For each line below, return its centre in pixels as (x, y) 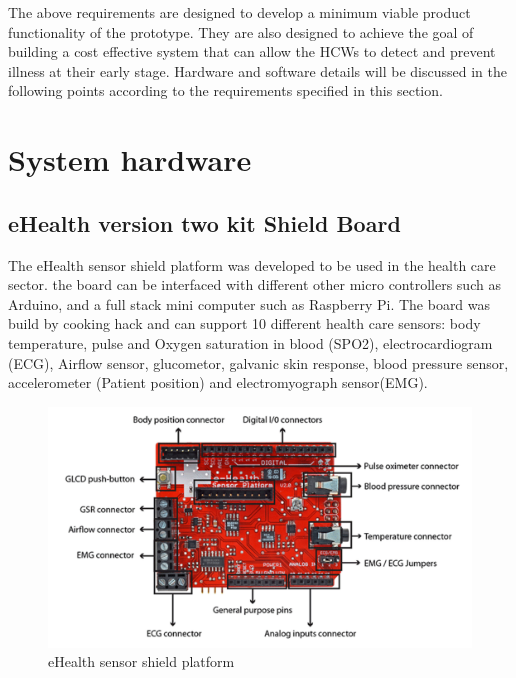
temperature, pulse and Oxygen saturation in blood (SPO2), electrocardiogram (250, 342)
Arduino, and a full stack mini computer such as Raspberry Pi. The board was (249, 303)
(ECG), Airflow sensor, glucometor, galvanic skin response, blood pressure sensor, (258, 362)
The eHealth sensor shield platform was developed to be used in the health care (252, 264)
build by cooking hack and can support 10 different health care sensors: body (244, 323)
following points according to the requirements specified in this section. (225, 90)
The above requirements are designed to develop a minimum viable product (239, 12)
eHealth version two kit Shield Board (204, 222)
